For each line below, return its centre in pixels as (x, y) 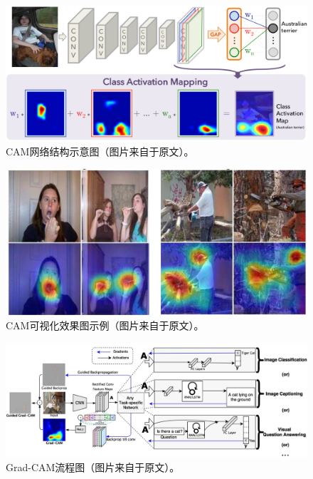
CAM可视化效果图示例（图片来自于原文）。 (105, 325)
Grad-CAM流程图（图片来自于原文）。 (93, 467)
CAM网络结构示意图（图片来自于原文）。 (100, 151)
